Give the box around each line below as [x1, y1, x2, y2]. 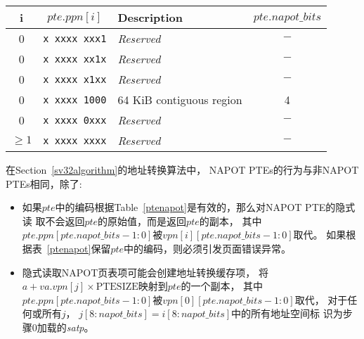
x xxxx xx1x [43, 53, 107, 65]
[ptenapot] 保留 [46, 241, 111, 255]
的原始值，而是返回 [98, 213, 187, 228]
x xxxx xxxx [43, 134, 107, 146]
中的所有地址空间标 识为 [231, 306, 343, 321]
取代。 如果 [293, 227, 346, 242]
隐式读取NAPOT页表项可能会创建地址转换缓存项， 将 [22, 264, 268, 279]
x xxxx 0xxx [43, 114, 107, 126]
